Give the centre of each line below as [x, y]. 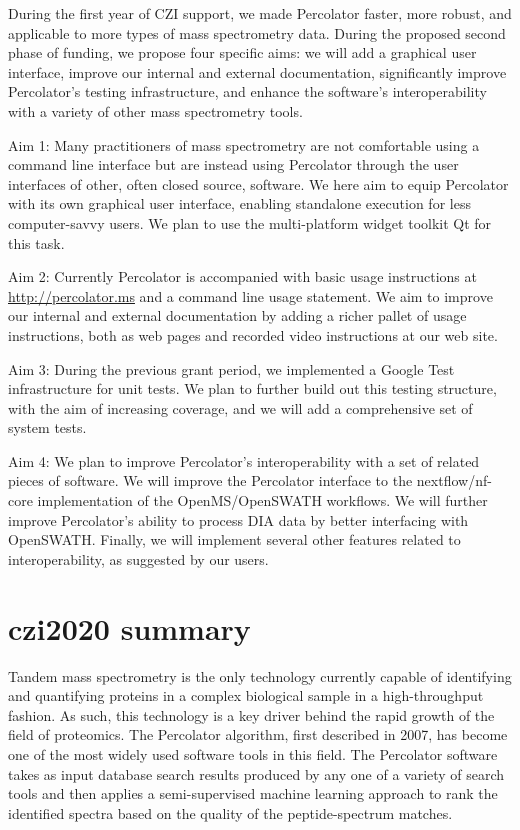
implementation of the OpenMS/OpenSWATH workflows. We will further [262, 500]
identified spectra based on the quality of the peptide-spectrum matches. [230, 812]
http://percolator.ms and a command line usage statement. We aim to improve [250, 295]
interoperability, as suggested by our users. [138, 558]
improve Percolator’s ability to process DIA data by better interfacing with [238, 519]
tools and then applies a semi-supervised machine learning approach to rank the [253, 793]
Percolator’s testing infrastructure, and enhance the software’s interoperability [247, 91]
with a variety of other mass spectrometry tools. [155, 110]
